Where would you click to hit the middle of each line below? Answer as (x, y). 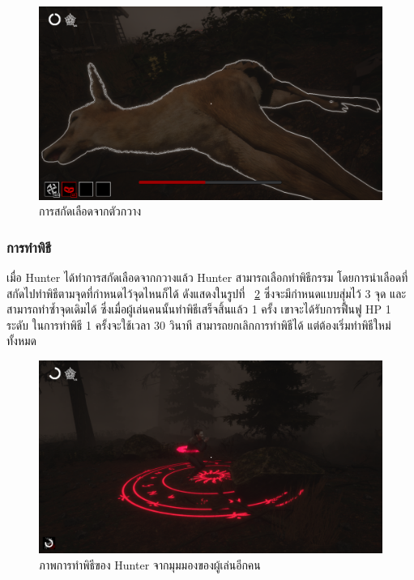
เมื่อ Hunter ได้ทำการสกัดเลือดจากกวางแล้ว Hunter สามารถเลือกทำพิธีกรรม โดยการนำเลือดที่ (207, 277)
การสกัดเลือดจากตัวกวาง (90, 211)
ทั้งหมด (22, 341)
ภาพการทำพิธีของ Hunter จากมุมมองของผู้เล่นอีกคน (150, 564)
